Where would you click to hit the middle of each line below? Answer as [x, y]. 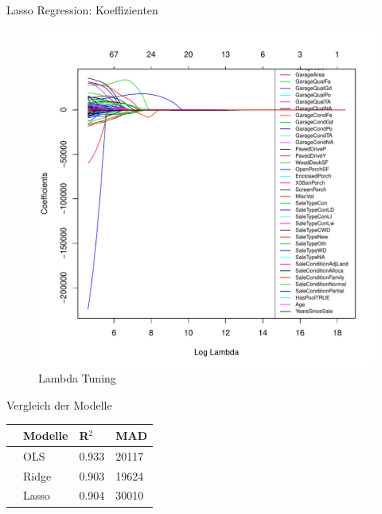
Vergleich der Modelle [59, 404]
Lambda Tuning [77, 378]
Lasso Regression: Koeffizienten [82, 10]
